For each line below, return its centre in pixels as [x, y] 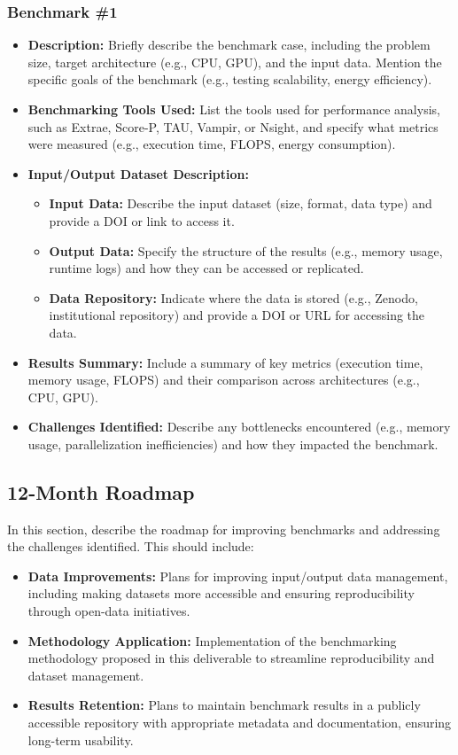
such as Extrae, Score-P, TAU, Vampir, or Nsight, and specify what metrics [233, 126]
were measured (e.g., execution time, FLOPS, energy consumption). [212, 144]
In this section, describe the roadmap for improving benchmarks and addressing [224, 529]
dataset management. [86, 675]
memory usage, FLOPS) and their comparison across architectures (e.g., [224, 380]
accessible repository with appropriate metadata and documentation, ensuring [240, 723]
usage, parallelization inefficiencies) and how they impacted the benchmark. [233, 444]
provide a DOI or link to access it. [142, 220]
